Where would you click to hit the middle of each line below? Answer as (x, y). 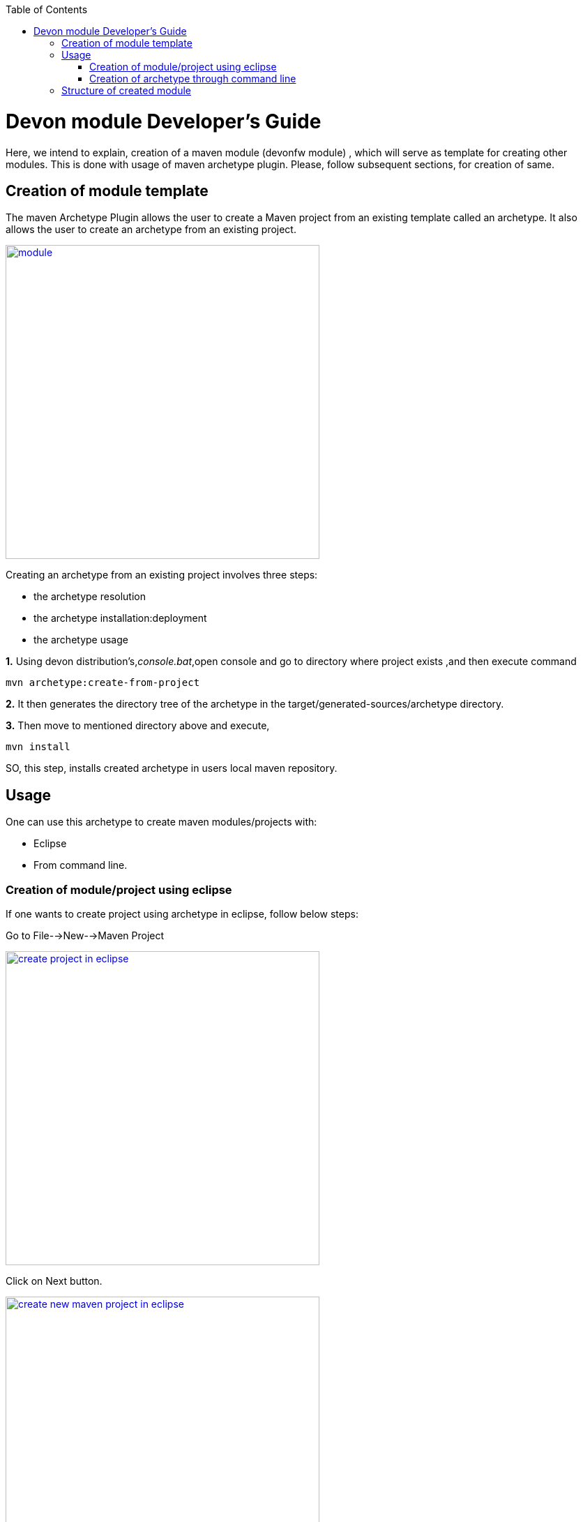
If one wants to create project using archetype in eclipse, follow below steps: (182, 913)
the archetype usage (81, 640)
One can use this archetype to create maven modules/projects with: (161, 822)
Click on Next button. (54, 1281)
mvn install (38, 747)
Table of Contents (47, 9)
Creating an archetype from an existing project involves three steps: (162, 575)
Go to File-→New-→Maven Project (85, 935)
